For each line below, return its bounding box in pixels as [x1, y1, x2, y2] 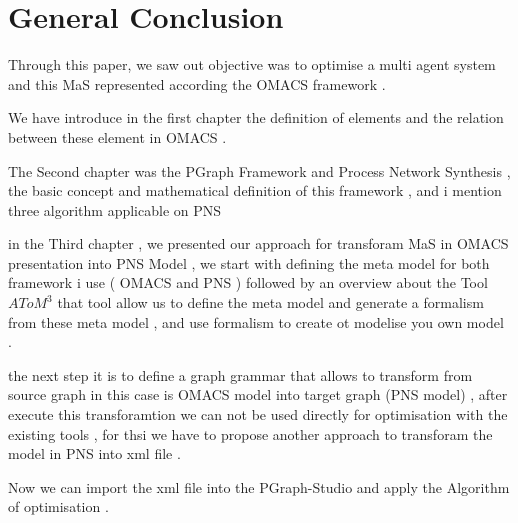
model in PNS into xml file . [8, 443, 181, 464]
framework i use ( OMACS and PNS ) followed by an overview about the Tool [8, 272, 488, 293]
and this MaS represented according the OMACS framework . [8, 73, 386, 94]
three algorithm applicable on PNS [8, 199, 222, 220]
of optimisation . [8, 496, 109, 517]
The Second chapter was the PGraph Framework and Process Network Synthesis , [8, 160, 511, 181]
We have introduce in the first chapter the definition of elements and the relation [8, 107, 504, 128]
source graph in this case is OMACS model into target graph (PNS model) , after [8, 384, 508, 405]
